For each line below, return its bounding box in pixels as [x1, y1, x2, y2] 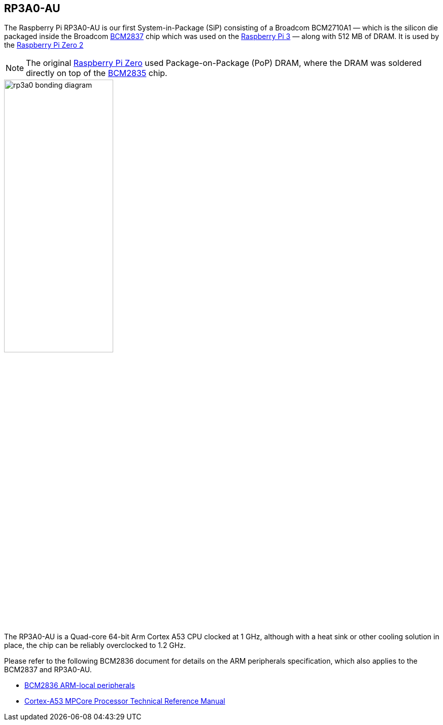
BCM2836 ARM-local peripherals [24, 681, 135, 690]
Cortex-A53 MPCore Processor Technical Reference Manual [24, 697, 225, 706]
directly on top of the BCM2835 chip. [26, 68, 167, 79]
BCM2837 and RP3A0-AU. [4, 665, 92, 674]
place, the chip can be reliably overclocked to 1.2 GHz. [4, 641, 186, 650]
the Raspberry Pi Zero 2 [4, 41, 84, 50]
